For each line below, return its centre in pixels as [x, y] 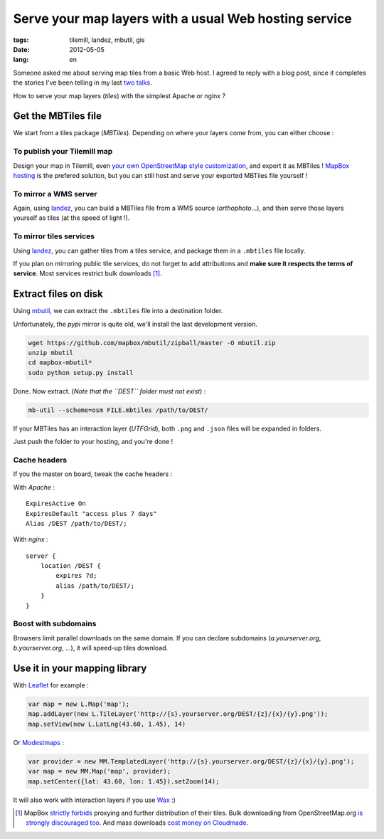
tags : [21, 40]
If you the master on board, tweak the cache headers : [93, 474]
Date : [21, 49]
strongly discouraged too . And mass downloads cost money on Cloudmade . [137, 823]
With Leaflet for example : [51, 685]
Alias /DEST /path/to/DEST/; [76, 523]
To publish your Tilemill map [63, 152]
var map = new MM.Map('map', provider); [99, 771]
